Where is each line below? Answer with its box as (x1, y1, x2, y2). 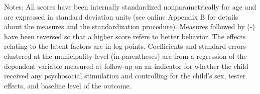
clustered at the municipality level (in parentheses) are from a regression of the (4, 50, 247, 61)
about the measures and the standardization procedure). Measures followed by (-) (4, 21, 255, 32)
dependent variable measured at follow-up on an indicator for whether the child (4, 60, 248, 71)
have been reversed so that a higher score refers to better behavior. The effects (4, 31, 246, 41)
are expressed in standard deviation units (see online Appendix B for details (4, 11, 238, 22)
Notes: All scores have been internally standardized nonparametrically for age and (4, 2, 256, 12)
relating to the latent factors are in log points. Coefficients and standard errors (4, 41, 246, 51)
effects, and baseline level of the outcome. (4, 80, 132, 90)
